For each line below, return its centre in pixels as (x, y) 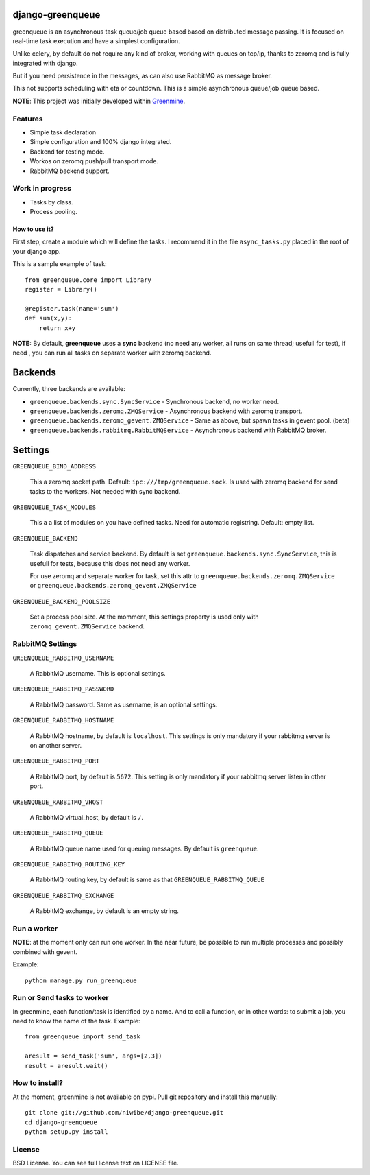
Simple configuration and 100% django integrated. (101, 142)
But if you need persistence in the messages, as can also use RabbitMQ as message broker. (142, 76)
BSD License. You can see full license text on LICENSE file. (96, 1163)
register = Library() (61, 289)
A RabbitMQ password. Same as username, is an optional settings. (124, 704)
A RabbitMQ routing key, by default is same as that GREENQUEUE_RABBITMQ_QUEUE (147, 880)
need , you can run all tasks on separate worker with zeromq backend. (112, 353)
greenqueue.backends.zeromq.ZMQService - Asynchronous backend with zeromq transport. (166, 411)
